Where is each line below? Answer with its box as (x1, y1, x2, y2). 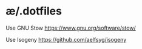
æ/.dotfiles (5, 4, 62, 18)
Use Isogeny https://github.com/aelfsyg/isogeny (5, 36, 127, 43)
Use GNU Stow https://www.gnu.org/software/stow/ (5, 24, 136, 31)
